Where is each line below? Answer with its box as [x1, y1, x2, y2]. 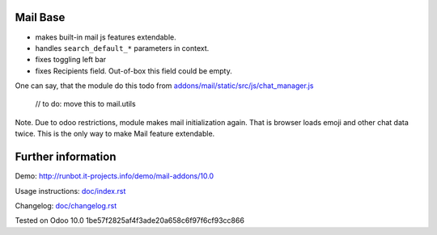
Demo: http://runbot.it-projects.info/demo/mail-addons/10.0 [15, 171, 214, 181]
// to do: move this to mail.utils [35, 99, 137, 109]
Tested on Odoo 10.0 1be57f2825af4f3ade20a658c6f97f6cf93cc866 [15, 216, 244, 225]
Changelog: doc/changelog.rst [15, 200, 117, 210]
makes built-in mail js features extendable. [35, 32, 177, 42]
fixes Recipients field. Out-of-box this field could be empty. [35, 65, 232, 76]
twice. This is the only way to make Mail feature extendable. [15, 129, 215, 139]
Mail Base [15, 10, 66, 24]
